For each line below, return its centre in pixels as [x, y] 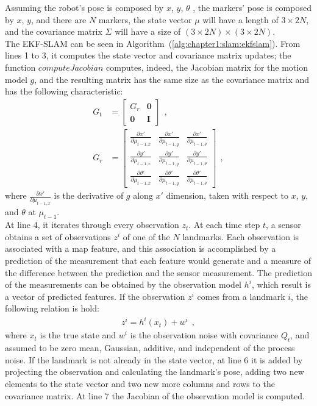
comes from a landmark [241, 296]
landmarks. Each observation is [241, 236]
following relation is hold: [52, 308]
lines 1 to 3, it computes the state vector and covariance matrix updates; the [148, 55]
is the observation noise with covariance [204, 335]
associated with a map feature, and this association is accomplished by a [141, 248]
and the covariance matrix [54, 31]
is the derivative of [89, 195]
